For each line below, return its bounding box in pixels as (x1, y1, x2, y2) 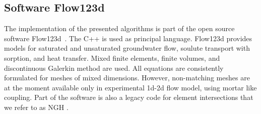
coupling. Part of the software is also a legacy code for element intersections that (4, 92, 253, 102)
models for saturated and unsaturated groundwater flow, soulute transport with (4, 43, 250, 53)
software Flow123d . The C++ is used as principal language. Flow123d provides (4, 33, 252, 43)
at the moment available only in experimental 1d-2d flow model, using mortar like (4, 82, 257, 92)
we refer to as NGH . (4, 101, 69, 112)
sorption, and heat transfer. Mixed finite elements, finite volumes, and (4, 52, 220, 63)
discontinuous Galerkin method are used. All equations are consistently (4, 62, 224, 73)
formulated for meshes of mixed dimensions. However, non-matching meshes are (4, 72, 250, 83)
